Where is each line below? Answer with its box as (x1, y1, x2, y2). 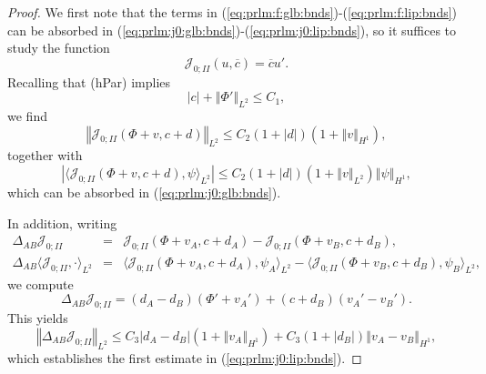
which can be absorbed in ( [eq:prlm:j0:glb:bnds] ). (7, 182, 281, 201)
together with (7, 146, 83, 165)
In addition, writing (7, 213, 117, 232)
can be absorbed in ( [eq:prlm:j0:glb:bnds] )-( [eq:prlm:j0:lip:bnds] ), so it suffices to (7, 20, 457, 39)
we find (7, 106, 47, 125)
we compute (7, 274, 74, 293)
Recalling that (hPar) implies (7, 72, 171, 91)
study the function (7, 38, 110, 57)
